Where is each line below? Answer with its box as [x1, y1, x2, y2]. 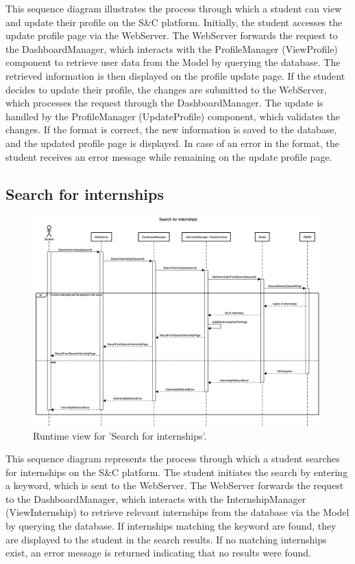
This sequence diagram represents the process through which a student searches [5, 451, 340, 466]
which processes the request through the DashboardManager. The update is [5, 95, 323, 110]
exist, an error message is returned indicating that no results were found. [5, 545, 312, 560]
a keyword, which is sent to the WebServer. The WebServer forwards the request [5, 478, 344, 493]
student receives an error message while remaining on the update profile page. [5, 149, 332, 163]
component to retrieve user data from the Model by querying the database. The [5, 55, 341, 69]
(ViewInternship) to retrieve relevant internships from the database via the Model [5, 505, 350, 519]
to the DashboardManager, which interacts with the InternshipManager [5, 491, 306, 506]
